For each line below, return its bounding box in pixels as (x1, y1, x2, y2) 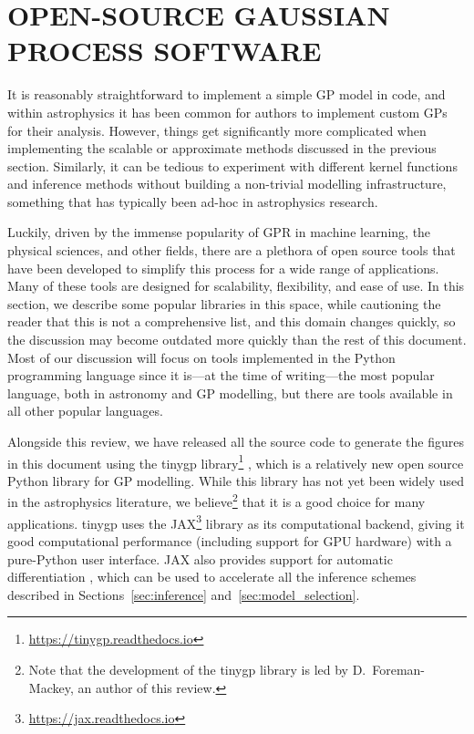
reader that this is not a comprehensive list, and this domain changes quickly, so (7, 312, 456, 331)
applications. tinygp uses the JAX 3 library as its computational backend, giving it (7, 511, 465, 532)
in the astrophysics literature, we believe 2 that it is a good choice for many (7, 490, 426, 512)
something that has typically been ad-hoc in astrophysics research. (7, 191, 378, 211)
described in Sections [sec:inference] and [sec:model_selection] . (7, 584, 360, 604)
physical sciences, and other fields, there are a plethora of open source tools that (7, 241, 456, 260)
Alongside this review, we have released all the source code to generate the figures (7, 432, 465, 450)
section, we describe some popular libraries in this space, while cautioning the (7, 294, 441, 313)
